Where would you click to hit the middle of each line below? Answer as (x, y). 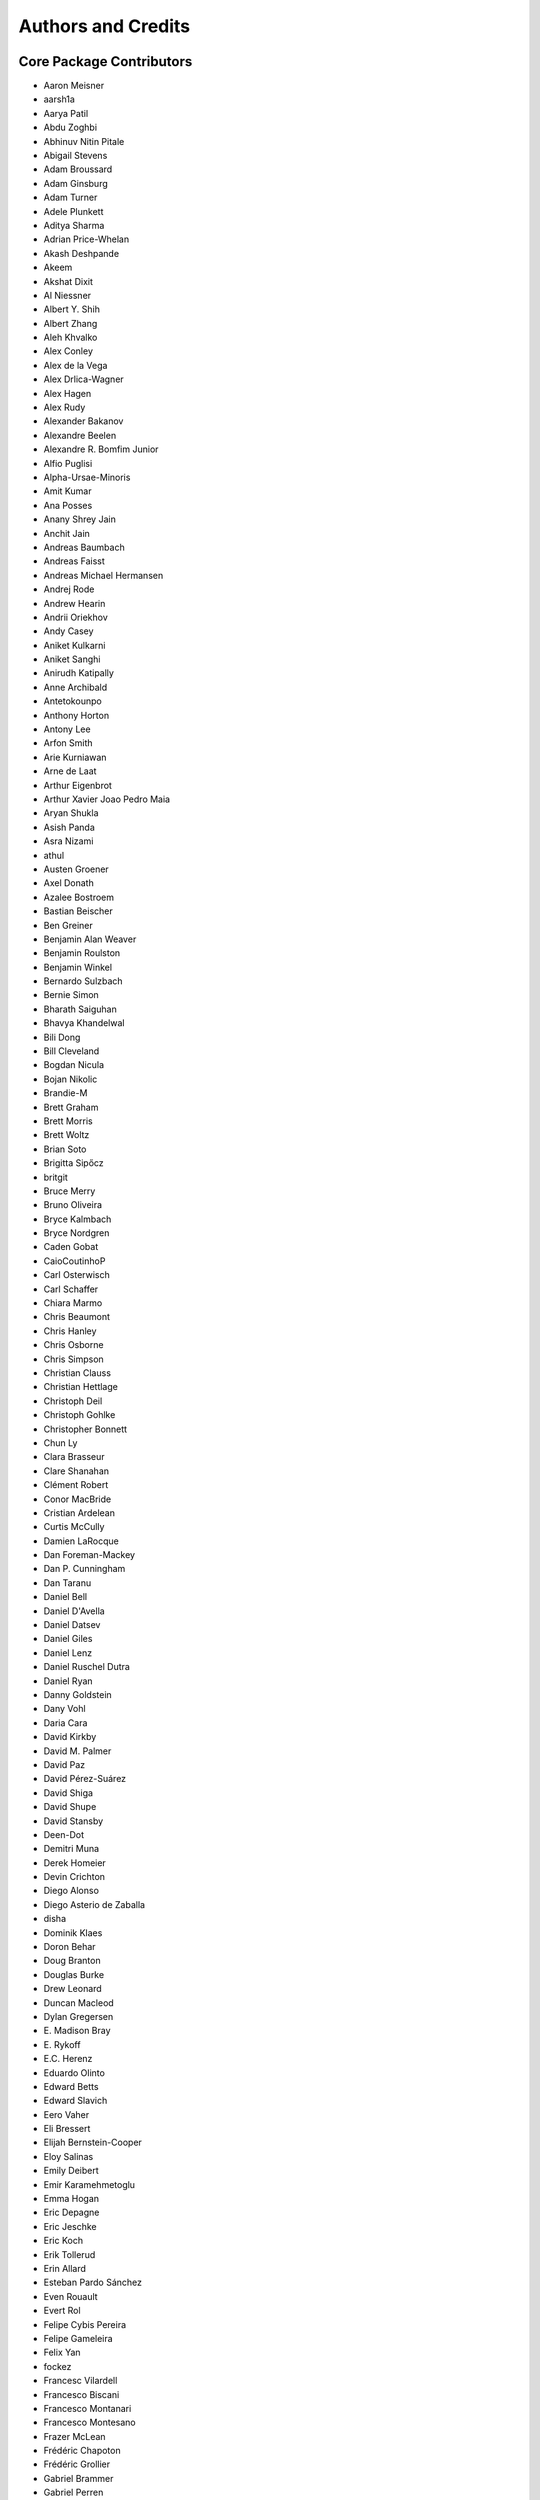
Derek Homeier (75, 1862)
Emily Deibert (71, 2171)
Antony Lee (67, 729)
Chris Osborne (73, 1345)
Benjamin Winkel (78, 967)
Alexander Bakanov (83, 421)
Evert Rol (62, 2311)
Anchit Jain (66, 533)
